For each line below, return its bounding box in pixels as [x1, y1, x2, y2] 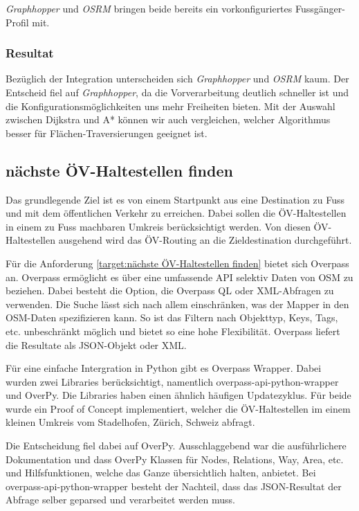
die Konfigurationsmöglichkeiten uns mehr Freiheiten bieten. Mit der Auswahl [6, 98, 335, 113]
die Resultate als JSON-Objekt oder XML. [6, 337, 187, 352]
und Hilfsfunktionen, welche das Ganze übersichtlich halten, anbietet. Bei [6, 465, 316, 480]
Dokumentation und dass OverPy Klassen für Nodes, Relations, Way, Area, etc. [6, 451, 344, 466]
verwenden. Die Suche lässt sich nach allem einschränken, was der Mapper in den [6, 296, 349, 311]
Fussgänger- [295, 1, 345, 15]
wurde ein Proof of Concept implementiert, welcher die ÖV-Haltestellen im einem [6, 401, 351, 415]
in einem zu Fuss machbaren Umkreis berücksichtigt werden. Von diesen [6, 219, 311, 233]
